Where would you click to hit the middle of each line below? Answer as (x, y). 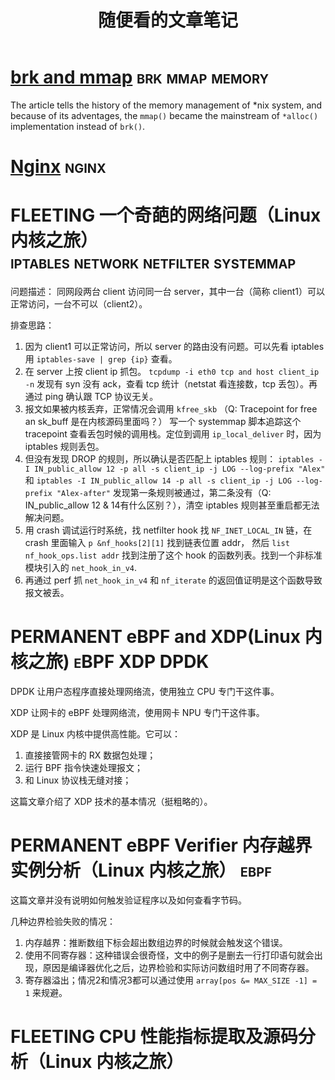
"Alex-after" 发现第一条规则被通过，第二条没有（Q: (164, 493)
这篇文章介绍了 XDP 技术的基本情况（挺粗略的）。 (111, 801)
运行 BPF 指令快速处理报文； (84, 767)
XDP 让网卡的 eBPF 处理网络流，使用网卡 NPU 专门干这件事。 (137, 712)
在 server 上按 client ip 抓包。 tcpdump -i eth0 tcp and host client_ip (172, 372)
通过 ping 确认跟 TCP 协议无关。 (91, 397)
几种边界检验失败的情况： (63, 921)
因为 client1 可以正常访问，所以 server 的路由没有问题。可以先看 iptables (174, 347)
